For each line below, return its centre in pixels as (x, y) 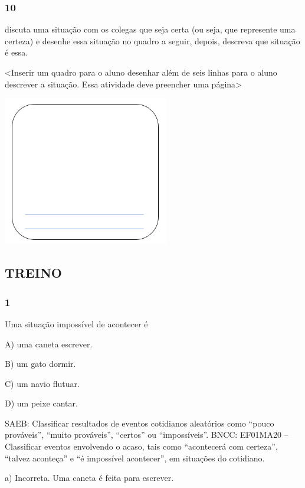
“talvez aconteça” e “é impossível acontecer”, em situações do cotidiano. (135, 458)
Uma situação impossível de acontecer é (76, 323)
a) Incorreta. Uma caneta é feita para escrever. (89, 478)
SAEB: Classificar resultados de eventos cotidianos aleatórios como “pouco (140, 423)
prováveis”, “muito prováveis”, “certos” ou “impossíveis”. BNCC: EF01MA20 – (147, 435)
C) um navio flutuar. (42, 383)
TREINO (33, 273)
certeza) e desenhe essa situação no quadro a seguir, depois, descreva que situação (152, 40)
